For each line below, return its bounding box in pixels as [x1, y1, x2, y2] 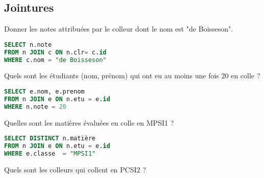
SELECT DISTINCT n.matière [4, 135, 95, 142]
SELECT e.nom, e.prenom [4, 88, 85, 96]
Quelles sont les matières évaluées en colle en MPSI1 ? [4, 117, 174, 128]
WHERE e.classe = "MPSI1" [4, 150, 96, 157]
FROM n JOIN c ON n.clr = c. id [4, 48, 107, 56]
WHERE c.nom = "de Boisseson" [4, 56, 107, 64]
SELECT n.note [4, 41, 52, 48]
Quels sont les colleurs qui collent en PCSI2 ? [4, 164, 146, 174]
